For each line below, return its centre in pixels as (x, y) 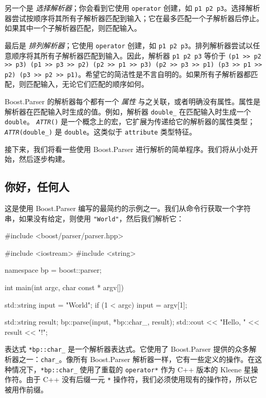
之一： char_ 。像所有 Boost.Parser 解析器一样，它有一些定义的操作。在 (137, 359)
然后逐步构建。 (44, 159)
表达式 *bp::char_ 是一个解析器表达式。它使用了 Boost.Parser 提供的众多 (127, 349)
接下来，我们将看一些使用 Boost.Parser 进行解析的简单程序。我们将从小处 (128, 149)
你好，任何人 (37, 187)
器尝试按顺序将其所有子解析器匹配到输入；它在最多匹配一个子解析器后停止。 (134, 18)
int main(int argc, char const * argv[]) (64, 287)
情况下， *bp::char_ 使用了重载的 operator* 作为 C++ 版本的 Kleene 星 (131, 369)
